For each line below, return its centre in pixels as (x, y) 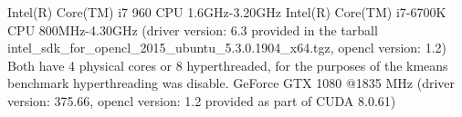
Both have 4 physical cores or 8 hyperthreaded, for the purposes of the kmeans (228, 65)
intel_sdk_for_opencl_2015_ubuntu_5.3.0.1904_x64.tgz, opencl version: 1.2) (227, 48)
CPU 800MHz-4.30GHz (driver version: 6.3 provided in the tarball (193, 29)
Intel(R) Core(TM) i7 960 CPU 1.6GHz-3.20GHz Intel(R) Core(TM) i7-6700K (227, 12)
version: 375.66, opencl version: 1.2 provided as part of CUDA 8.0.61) (202, 100)
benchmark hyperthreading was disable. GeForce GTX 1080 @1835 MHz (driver (231, 83)
